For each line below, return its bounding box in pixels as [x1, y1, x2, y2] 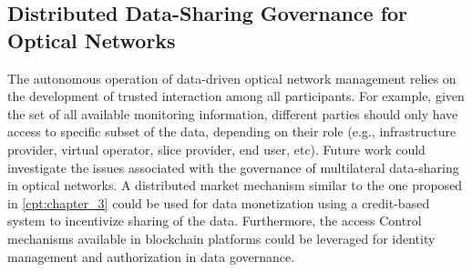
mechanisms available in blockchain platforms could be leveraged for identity [7, 228, 436, 247]
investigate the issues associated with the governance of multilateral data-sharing [7, 157, 459, 176]
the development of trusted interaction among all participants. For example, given [7, 86, 465, 106]
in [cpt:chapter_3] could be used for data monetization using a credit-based [7, 193, 430, 212]
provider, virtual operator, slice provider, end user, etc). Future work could [7, 139, 426, 158]
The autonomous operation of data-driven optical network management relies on [7, 68, 457, 87]
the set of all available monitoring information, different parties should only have [7, 104, 458, 123]
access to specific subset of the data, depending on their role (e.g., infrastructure [7, 122, 457, 141]
